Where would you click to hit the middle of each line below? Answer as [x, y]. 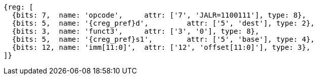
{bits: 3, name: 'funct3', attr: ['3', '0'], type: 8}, [135, 31]
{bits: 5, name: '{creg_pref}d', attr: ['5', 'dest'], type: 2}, [163, 23]
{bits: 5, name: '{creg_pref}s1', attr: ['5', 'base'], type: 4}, [163, 39]
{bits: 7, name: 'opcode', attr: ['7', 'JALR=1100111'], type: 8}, [159, 15]
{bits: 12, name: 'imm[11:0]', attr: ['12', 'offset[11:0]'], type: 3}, [161, 47]
